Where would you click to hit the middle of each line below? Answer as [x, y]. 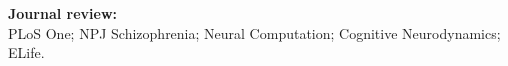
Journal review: [63, 13]
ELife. [26, 52]
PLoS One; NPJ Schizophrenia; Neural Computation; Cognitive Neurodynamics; [254, 32]
